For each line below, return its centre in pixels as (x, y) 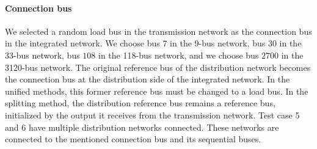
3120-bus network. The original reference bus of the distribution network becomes (158, 67)
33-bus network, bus (42, 55)
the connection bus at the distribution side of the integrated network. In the (148, 79)
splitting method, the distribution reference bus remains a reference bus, (140, 103)
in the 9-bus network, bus (218, 43)
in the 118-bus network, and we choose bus (179, 55)
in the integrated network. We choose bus (82, 43)
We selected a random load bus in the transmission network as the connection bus (158, 31)
